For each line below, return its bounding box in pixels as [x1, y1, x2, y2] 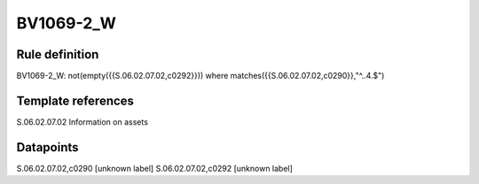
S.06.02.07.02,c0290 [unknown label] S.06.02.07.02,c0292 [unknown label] [16, 163, 293, 173]
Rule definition [16, 47, 99, 62]
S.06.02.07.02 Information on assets [16, 116, 148, 127]
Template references [16, 93, 135, 108]
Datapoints [16, 140, 79, 155]
